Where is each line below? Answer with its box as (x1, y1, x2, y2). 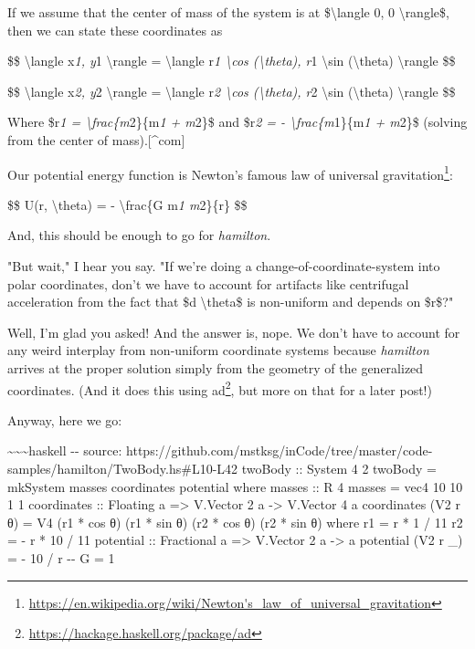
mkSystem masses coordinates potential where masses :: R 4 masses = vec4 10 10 (7, 476, 463, 496)
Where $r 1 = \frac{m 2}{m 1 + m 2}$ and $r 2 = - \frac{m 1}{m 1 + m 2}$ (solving (7, 112, 468, 131)
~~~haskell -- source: (7, 441, 122, 460)
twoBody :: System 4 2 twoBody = (241, 459, 437, 477)
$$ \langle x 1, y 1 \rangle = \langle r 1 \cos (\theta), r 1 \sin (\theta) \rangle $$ (7, 51, 456, 70)
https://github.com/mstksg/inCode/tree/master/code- (126, 441, 433, 460)
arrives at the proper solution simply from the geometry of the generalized (7, 358, 424, 377)
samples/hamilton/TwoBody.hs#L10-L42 (7, 459, 238, 477)
